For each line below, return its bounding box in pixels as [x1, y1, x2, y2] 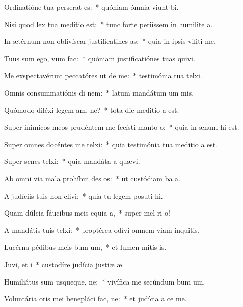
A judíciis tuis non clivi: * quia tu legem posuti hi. [4, 190, 163, 201]
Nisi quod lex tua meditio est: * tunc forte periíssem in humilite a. [4, 18, 213, 29]
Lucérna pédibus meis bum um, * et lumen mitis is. [4, 242, 167, 252]
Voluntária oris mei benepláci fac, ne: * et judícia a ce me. [4, 293, 187, 304]
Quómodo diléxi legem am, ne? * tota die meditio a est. [4, 104, 179, 115]
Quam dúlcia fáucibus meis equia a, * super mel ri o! [4, 207, 170, 218]
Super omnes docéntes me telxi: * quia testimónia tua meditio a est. [4, 138, 218, 149]
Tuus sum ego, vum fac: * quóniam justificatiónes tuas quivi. [4, 53, 195, 63]
